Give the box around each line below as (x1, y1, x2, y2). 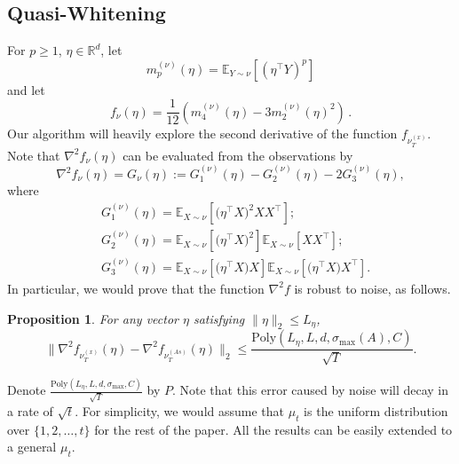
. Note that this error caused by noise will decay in (171, 381, 449, 399)
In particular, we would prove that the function (7, 279, 265, 297)
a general (7, 437, 57, 456)
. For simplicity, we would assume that (75, 401, 284, 420)
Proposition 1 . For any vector (7, 309, 178, 327)
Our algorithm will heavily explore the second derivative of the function (7, 123, 398, 142)
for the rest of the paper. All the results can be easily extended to (94, 420, 453, 438)
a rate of (7, 401, 53, 420)
